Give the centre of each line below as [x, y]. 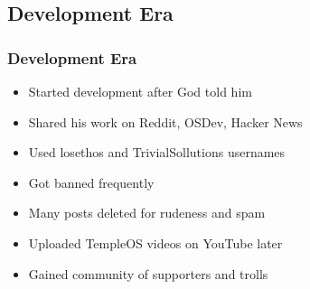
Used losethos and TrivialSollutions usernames [157, 152]
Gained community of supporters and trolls [148, 273]
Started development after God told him [140, 91]
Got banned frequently [91, 182]
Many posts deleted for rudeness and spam [147, 213]
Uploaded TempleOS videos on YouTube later [155, 242]
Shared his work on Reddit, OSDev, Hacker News [165, 121]
